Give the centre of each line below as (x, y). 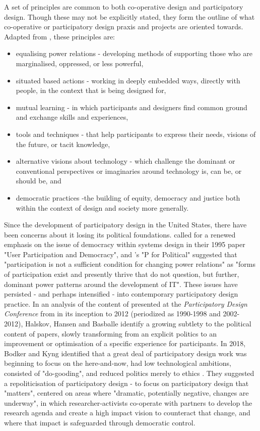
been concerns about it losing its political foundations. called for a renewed (120, 234)
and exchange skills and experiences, (72, 117)
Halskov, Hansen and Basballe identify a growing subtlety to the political (138, 324)
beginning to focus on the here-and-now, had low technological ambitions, (118, 363)
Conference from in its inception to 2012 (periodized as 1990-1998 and (112, 314)
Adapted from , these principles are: (60, 36)
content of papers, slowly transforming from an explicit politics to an (111, 333)
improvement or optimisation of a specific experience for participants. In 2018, (125, 343)
